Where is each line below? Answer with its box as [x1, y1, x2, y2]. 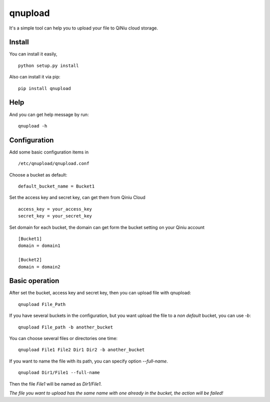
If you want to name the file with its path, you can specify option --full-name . [9, 358, 168, 364]
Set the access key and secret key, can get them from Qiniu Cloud [9, 194, 146, 200]
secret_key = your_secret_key [18, 213, 92, 219]
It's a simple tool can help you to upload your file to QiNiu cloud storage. [9, 25, 158, 31]
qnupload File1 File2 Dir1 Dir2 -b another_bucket [18, 347, 145, 352]
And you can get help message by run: [9, 111, 89, 117]
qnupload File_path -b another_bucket [18, 324, 113, 330]
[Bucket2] [18, 257, 42, 262]
